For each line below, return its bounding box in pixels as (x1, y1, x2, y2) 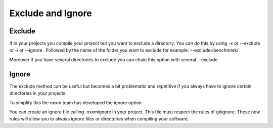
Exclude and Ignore (9, 8, 92, 19)
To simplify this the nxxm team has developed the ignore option (9, 99, 142, 106)
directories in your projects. (9, 90, 67, 96)
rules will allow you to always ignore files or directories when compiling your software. (9, 116, 189, 122)
